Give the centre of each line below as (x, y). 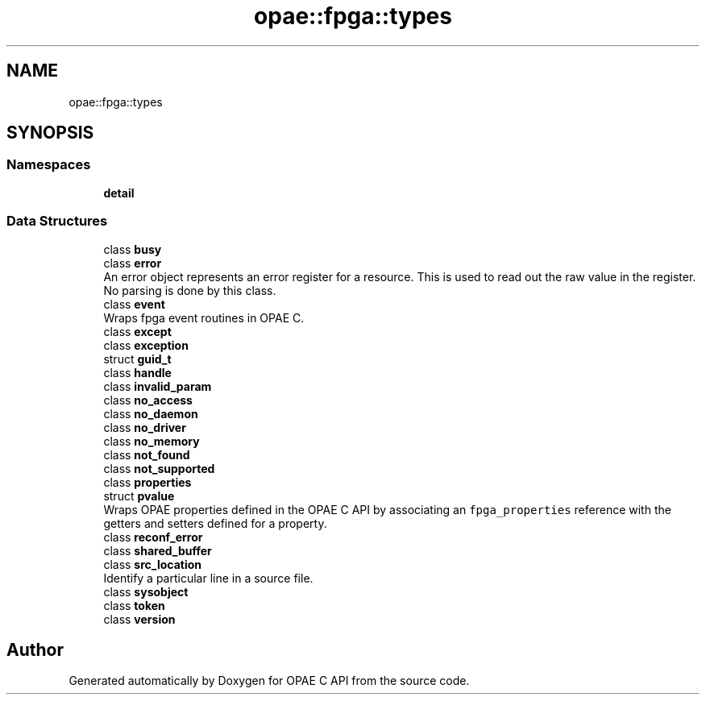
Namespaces (49, 165)
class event (134, 304)
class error (133, 263)
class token (134, 605)
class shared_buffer (158, 550)
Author (35, 649)
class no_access (148, 400)
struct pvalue (139, 496)
